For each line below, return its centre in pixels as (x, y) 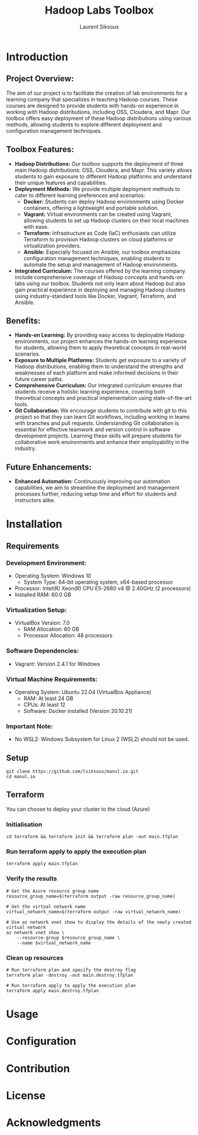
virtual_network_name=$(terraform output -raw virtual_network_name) (94, 912)
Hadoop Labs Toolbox (99, 10)
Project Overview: (40, 79)
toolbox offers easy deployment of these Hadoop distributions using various (99, 118)
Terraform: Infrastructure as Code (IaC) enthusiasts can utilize (100, 233)
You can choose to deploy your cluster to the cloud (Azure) (78, 809)
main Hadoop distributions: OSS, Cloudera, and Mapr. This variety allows (103, 170)
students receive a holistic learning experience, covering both (90, 392)
